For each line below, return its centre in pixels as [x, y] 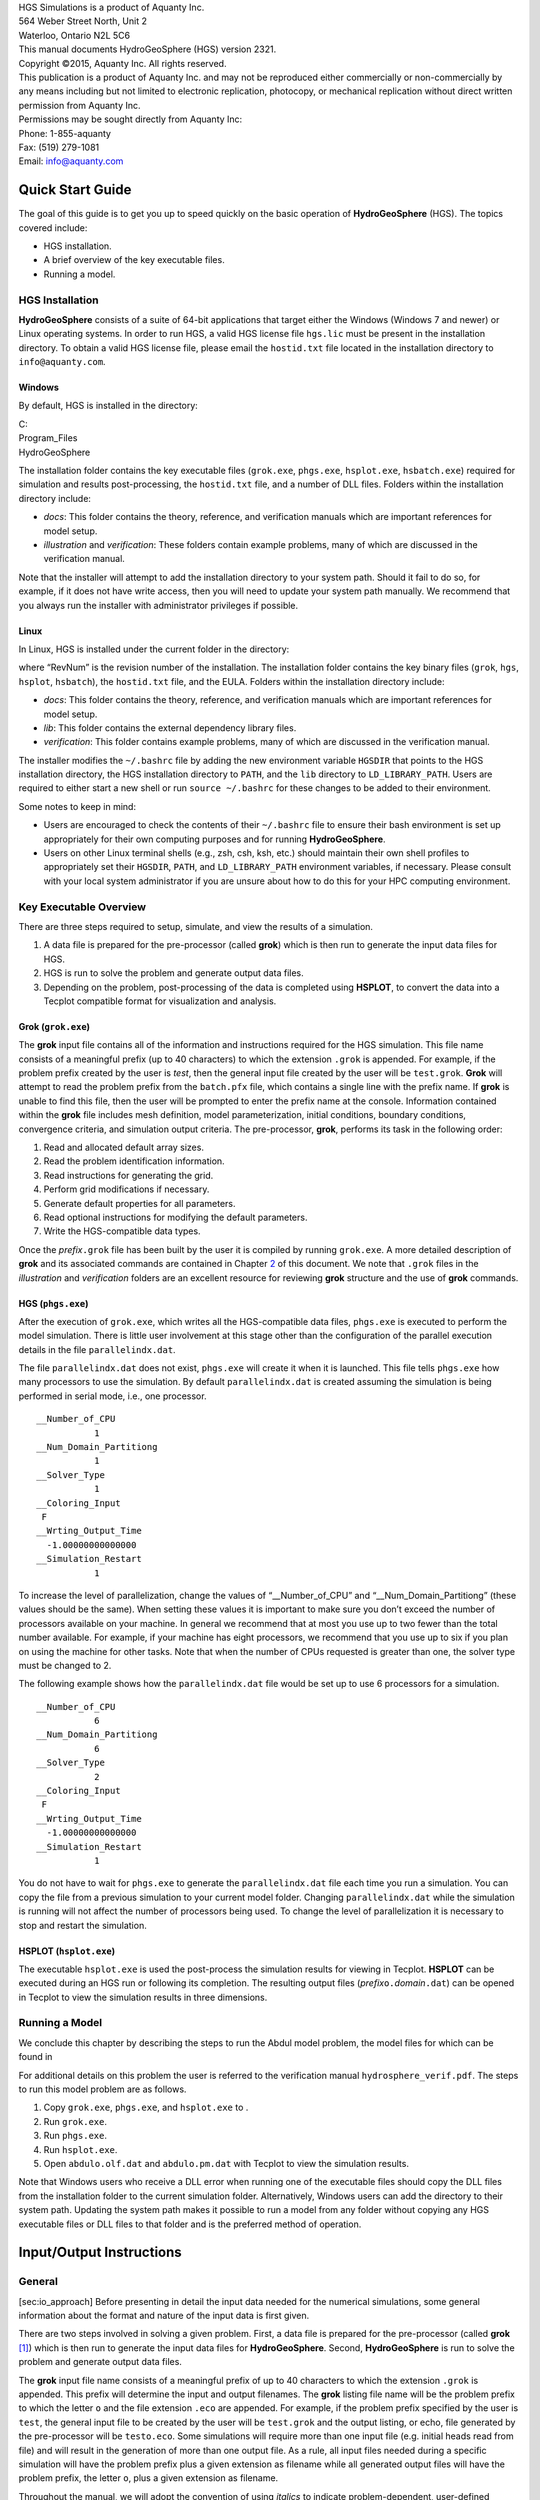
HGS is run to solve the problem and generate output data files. [173, 973]
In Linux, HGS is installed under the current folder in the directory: [154, 649]
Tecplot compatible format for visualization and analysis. [160, 1001]
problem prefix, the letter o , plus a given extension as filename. [148, 2478]
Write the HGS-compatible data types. [122, 1231]
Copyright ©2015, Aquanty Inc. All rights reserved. [122, 63]
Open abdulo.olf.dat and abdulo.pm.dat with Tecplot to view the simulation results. [226, 2163]
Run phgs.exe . [75, 2136]
